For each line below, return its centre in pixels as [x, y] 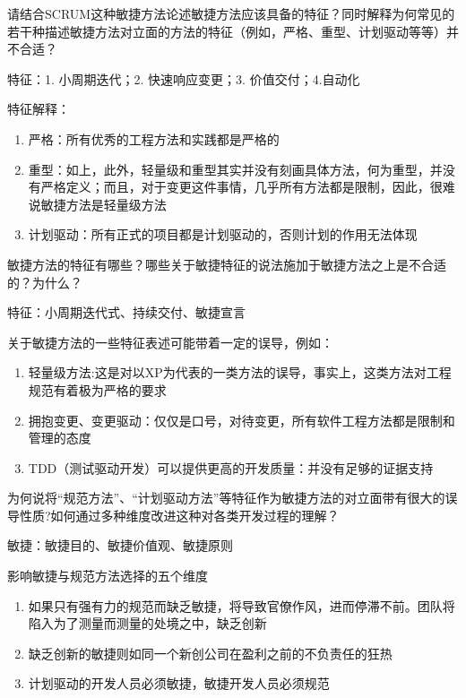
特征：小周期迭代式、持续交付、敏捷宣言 [126, 312]
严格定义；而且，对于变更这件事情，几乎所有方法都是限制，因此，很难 [248, 187]
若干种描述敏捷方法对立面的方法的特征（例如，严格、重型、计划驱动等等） [227, 31]
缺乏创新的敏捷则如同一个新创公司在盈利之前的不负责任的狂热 [210, 653]
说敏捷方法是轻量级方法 [97, 204]
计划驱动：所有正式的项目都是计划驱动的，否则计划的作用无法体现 [223, 234]
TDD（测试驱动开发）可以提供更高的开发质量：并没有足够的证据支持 [231, 467]
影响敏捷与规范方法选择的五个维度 [108, 576]
